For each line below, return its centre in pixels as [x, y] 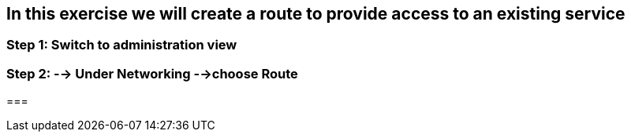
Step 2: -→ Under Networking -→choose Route [152, 73]
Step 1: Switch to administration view [122, 45]
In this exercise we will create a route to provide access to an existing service [316, 14]
